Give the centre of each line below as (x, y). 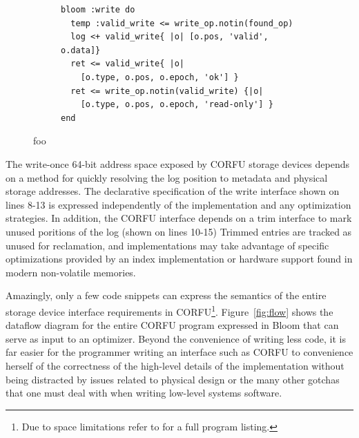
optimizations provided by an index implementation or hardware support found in (179, 259)
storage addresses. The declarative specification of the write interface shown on (173, 191)
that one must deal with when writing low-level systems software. (144, 393)
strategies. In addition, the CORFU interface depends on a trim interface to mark (179, 218)
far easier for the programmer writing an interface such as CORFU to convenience (179, 352)
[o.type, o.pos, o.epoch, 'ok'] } (159, 77)
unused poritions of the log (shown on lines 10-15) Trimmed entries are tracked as (179, 231)
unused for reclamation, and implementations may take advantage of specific (167, 245)
